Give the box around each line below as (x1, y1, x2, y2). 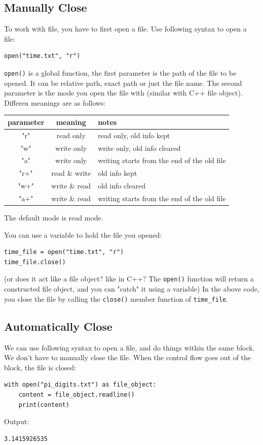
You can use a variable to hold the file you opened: (4, 229, 162, 240)
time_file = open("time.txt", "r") (4, 248, 124, 256)
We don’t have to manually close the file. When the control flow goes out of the (4, 352, 251, 363)
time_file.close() (4, 258, 66, 266)
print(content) (18, 401, 69, 408)
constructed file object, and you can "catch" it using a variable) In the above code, (4, 283, 259, 294)
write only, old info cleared (98, 142, 181, 153)
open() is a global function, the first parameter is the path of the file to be (4, 67, 237, 78)
